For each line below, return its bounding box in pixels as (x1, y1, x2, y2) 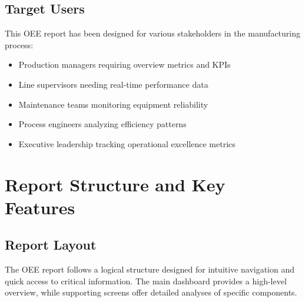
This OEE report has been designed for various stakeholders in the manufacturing (5, 27, 301, 39)
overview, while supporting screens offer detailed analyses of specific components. (5, 286, 297, 298)
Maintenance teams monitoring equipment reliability (18, 98, 208, 110)
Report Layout (5, 235, 97, 254)
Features (5, 195, 75, 219)
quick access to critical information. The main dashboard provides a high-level (5, 274, 287, 287)
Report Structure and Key (5, 172, 226, 196)
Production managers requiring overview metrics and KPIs (18, 58, 231, 71)
